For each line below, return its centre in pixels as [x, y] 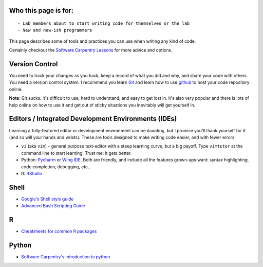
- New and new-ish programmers [55, 30]
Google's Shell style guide [47, 199]
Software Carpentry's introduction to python [66, 257]
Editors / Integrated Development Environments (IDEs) [93, 119]
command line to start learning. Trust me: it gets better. [76, 153]
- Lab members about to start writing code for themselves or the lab [104, 24]
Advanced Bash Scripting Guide [53, 206]
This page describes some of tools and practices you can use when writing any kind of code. [103, 41]
